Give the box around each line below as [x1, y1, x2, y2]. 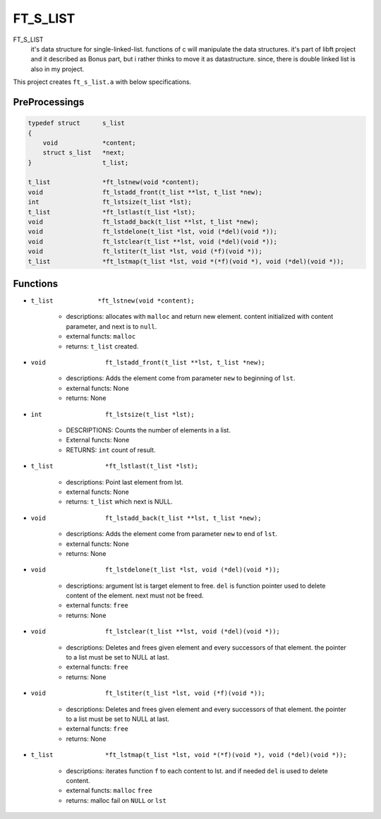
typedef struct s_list [28, 119, 125, 127]
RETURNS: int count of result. [66, 445, 156, 454]
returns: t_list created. [66, 342, 139, 351]
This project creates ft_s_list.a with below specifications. [13, 78, 192, 86]
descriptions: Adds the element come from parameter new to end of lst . [66, 530, 278, 538]
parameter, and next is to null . [66, 322, 157, 331]
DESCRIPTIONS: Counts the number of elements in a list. [66, 425, 231, 434]
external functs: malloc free [66, 787, 153, 795]
